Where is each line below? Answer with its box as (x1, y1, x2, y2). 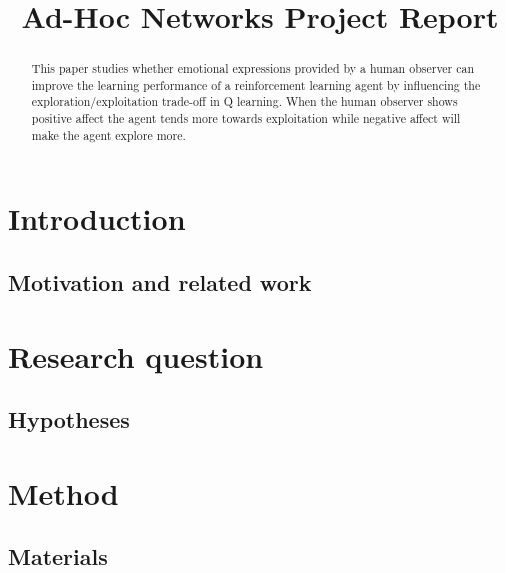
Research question (8, 335, 264, 376)
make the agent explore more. (31, 126, 186, 143)
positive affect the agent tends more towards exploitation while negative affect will (31, 110, 461, 127)
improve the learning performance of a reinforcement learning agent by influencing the (31, 76, 481, 93)
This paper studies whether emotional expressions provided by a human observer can (31, 60, 475, 77)
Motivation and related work (8, 267, 312, 298)
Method (8, 472, 119, 513)
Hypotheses (8, 404, 130, 435)
